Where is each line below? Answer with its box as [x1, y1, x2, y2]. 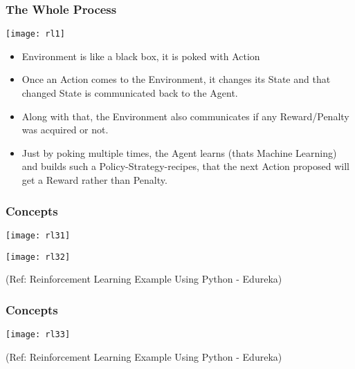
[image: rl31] [6, 230, 71, 240]
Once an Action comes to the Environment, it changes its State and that [21, 72, 331, 86]
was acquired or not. [21, 122, 109, 137]
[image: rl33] [6, 329, 71, 339]
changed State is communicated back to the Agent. [21, 86, 238, 100]
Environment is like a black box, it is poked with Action [21, 48, 260, 63]
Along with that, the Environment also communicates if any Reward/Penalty [21, 108, 349, 123]
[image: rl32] [6, 252, 71, 262]
